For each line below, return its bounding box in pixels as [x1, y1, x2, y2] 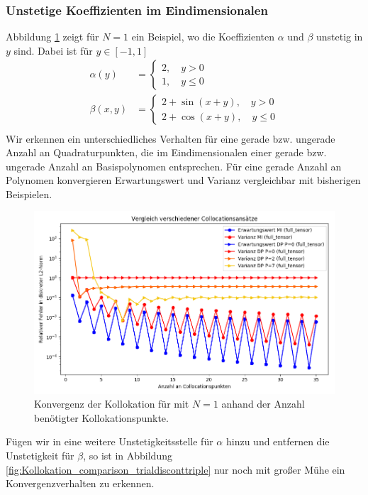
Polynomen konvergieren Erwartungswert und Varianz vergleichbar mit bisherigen [6, 173, 361, 187]
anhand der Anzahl [221, 396, 305, 411]
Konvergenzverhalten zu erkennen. [6, 476, 155, 491]
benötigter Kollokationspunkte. [34, 410, 169, 425]
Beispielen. [6, 186, 52, 201]
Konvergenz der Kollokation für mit [34, 396, 189, 411]
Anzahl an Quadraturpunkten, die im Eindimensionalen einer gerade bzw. [6, 145, 327, 160]
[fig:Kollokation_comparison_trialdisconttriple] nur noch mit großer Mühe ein [6, 462, 345, 477]
